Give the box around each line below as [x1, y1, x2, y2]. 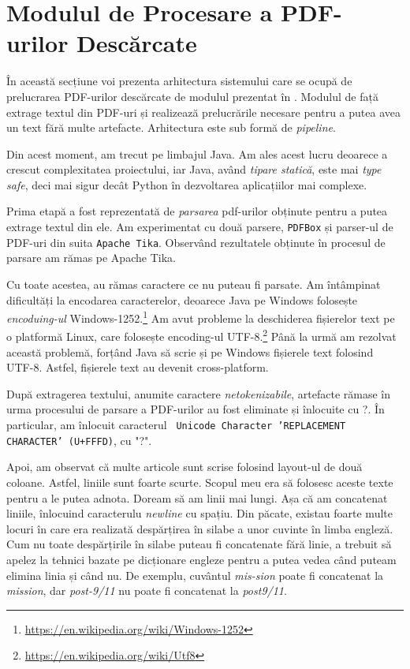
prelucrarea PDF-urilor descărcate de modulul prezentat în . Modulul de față [6, 88, 378, 104]
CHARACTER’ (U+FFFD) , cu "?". [6, 432, 152, 448]
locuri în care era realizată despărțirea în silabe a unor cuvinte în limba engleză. [6, 520, 393, 536]
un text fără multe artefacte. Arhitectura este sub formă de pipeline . [6, 119, 336, 136]
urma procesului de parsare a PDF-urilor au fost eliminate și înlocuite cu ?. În [6, 401, 385, 417]
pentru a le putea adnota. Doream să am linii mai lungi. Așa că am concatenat [6, 489, 388, 506]
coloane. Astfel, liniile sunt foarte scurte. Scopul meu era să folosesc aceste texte [6, 473, 393, 490]
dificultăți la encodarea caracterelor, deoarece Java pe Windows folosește [6, 291, 358, 308]
